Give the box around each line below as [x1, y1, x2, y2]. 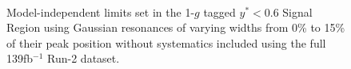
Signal [282, 3, 313, 20]
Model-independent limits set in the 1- [6, 3, 195, 20]
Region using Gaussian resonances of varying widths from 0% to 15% [6, 19, 345, 36]
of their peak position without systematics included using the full [6, 34, 326, 51]
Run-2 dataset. [47, 50, 120, 67]
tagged [203, 3, 236, 20]
